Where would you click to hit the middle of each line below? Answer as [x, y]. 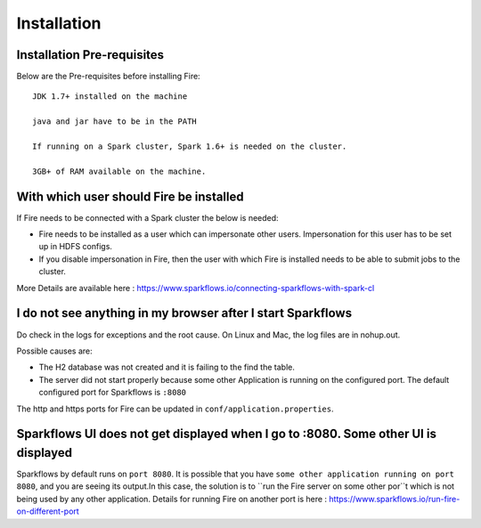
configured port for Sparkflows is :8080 [113, 393]
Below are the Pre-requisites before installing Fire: [108, 77]
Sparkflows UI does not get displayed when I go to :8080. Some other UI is [226, 434]
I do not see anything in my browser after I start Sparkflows [184, 313]
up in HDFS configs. [76, 247]
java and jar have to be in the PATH [115, 122]
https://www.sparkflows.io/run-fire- [395, 499]
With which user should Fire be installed [130, 196]
